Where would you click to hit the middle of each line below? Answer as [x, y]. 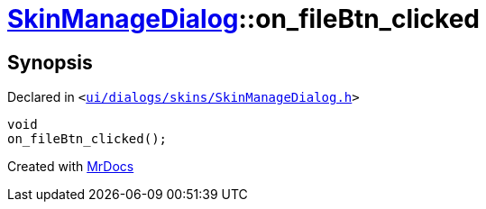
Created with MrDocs [71, 167]
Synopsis [50, 62]
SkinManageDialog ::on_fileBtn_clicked [243, 19]
